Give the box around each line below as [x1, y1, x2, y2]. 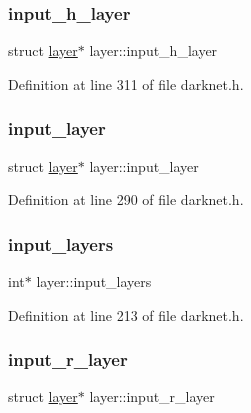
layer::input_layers [36, 271, 152, 292]
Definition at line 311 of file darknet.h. [8, 73, 244, 94]
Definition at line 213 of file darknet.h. [8, 304, 244, 325]
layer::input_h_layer [89, 40, 218, 61]
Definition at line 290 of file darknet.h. [8, 189, 244, 210]
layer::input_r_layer [89, 386, 215, 407]
